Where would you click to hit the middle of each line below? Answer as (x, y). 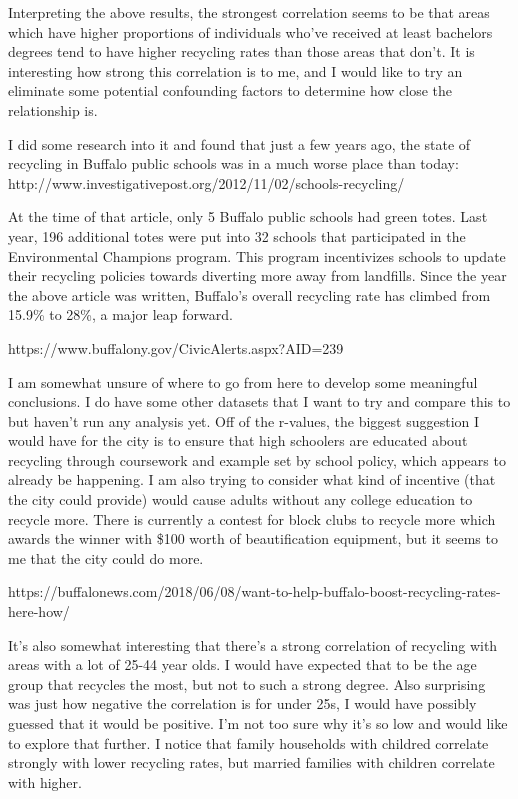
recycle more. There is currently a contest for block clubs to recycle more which (252, 518)
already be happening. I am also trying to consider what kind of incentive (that (252, 479)
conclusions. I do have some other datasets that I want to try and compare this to (259, 401)
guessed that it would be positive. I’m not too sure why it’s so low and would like (258, 723)
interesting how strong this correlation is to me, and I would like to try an (235, 70)
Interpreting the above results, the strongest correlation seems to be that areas (249, 12)
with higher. (45, 781)
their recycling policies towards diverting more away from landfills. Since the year (257, 275)
